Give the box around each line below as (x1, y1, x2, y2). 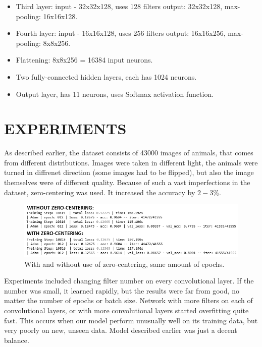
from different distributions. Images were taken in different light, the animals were (4, 157, 258, 167)
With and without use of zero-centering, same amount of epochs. (24, 258, 225, 269)
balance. (4, 334, 29, 345)
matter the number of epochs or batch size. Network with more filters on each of (4, 295, 253, 306)
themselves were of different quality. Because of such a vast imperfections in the (4, 177, 250, 188)
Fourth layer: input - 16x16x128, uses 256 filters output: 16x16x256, (16, 28, 226, 38)
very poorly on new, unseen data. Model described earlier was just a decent (4, 325, 237, 335)
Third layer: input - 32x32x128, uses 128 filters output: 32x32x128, (16, 1, 223, 11)
